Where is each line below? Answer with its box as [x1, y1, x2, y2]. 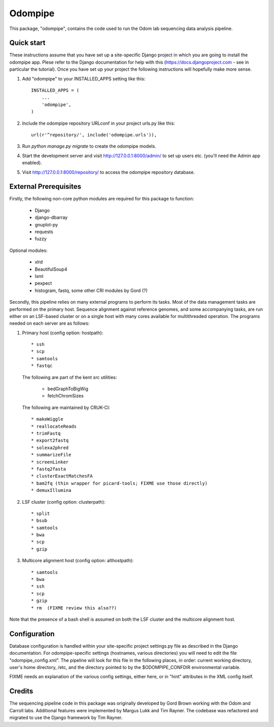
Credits [9, 687, 33, 695]
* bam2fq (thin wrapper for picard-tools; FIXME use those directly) [31, 480, 208, 486]
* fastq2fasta [31, 466, 66, 472]
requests [35, 229, 53, 235]
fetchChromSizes [47, 393, 84, 399]
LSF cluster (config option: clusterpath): [22, 499, 106, 505]
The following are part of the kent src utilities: [22, 374, 117, 380]
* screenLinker [31, 459, 69, 465]
